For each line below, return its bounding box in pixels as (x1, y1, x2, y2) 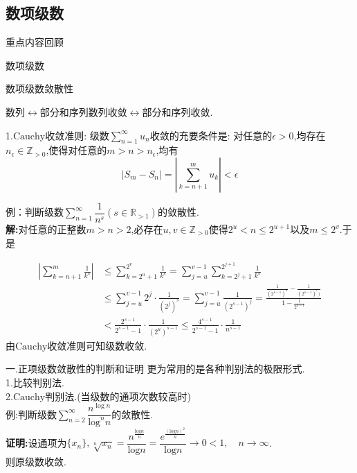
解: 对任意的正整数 (6, 222, 86, 237)
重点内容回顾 (6, 35, 64, 49)
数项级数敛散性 (6, 81, 73, 96)
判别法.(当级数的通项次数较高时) (45, 388, 192, 403)
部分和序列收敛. (142, 104, 213, 119)
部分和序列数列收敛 (39, 104, 127, 119)
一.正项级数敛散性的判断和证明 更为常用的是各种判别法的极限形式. (6, 361, 305, 376)
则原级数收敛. (6, 454, 66, 469)
